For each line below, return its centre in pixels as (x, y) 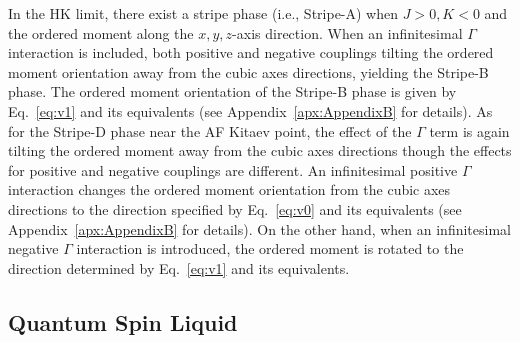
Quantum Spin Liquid (123, 321)
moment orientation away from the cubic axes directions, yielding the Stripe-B (248, 71)
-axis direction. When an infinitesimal (347, 32)
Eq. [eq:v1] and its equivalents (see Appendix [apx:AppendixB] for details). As (250, 110)
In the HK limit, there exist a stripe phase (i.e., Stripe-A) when (203, 13)
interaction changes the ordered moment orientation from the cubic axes (229, 189)
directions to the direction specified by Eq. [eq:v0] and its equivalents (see (235, 208)
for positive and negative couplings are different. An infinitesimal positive (233, 169)
